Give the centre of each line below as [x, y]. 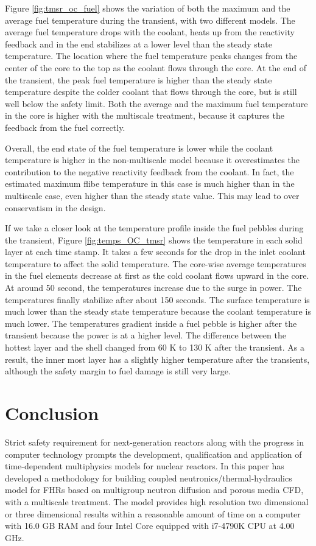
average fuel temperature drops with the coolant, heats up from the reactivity [150, 32]
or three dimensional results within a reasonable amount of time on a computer [153, 513]
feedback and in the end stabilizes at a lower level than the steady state [139, 44]
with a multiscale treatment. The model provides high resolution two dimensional [157, 501]
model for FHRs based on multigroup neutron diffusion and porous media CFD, [154, 490]
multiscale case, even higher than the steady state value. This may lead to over [152, 195]
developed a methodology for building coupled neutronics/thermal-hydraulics [149, 478]
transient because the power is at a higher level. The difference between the [146, 335]
